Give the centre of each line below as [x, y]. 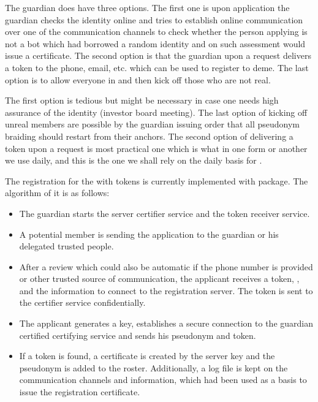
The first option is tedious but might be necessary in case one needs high [142, 100]
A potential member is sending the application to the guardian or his [149, 234]
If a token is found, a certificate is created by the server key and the [147, 356]
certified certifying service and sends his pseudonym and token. [138, 335]
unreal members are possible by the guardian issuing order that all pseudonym [152, 124]
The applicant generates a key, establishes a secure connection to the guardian [166, 323]
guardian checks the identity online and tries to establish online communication [154, 19]
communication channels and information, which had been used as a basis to [163, 380]
